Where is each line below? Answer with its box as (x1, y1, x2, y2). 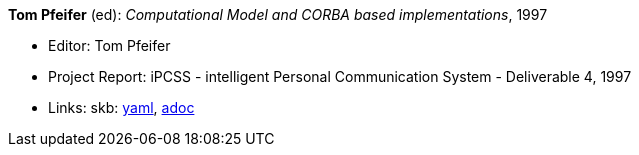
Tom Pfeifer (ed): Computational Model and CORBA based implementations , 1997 (8, 6, 548, 23)
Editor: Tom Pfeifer (48, 37, 171, 54)
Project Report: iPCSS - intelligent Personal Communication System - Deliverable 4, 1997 (48, 68, 632, 85)
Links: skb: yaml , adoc (48, 99, 195, 116)
